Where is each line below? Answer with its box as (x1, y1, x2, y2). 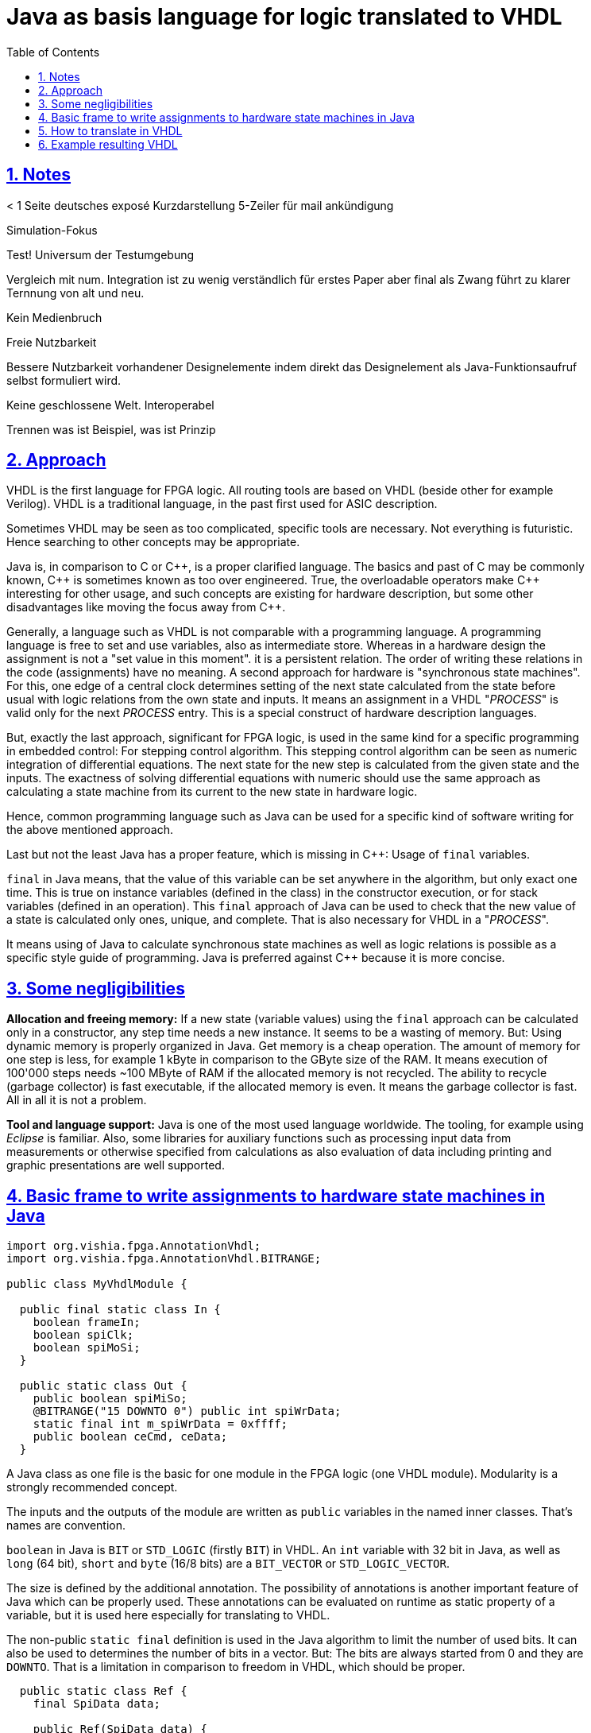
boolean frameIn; (33, 1316, 141, 1329)
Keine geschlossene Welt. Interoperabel (6, 397, 214, 412)
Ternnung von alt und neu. (6, 285, 145, 300)
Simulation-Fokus (6, 223, 98, 237)
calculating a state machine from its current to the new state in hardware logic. (6, 785, 418, 799)
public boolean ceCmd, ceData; (33, 1430, 228, 1444)
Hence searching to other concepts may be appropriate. (6, 535, 300, 549)
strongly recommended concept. (6, 1480, 178, 1495)
